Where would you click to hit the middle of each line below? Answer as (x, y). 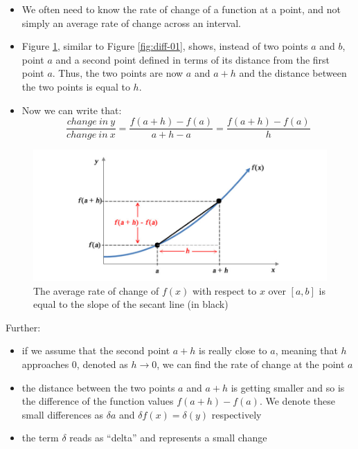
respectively (236, 414)
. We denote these (297, 401)
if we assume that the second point (96, 350)
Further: (23, 327)
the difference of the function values (98, 401)
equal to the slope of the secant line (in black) (131, 304)
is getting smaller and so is (288, 387)
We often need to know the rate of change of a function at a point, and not (181, 9)
